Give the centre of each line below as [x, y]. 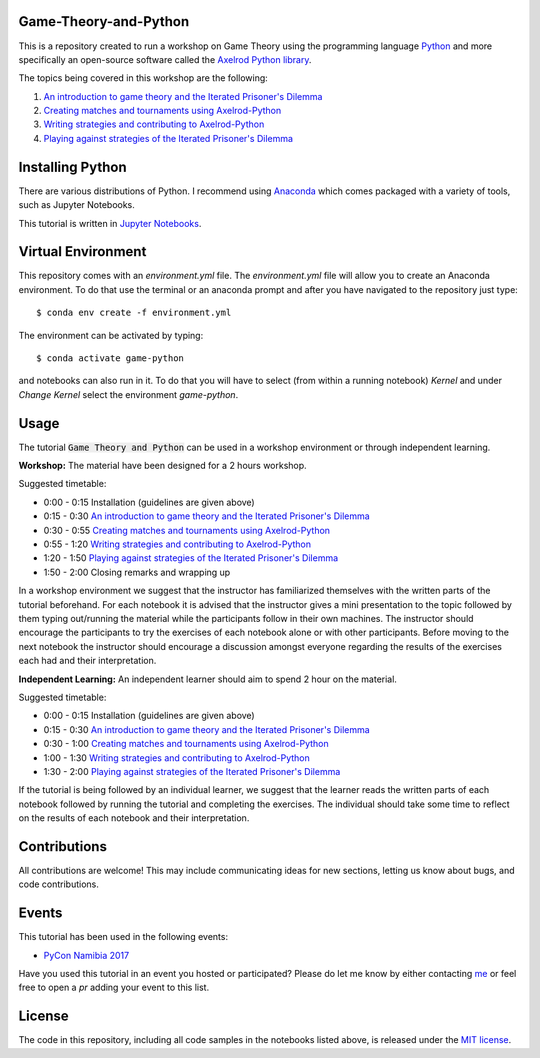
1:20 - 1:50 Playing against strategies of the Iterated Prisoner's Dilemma [191, 558]
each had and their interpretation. [87, 661]
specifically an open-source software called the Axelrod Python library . [165, 59]
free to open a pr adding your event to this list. [114, 987]
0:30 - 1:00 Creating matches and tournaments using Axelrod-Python [186, 744]
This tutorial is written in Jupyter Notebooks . [110, 223]
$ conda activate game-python [110, 358]
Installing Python [72, 166]
